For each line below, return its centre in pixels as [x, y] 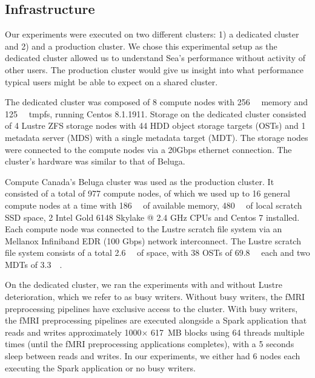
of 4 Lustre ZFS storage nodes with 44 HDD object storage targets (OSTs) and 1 [155, 125]
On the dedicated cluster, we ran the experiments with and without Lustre [144, 285]
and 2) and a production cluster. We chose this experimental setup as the [141, 46]
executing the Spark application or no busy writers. [100, 367]
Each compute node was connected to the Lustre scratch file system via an [144, 229]
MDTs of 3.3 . [34, 264]
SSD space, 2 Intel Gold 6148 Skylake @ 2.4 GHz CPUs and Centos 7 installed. [152, 217]
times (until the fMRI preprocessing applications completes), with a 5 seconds [150, 344]
